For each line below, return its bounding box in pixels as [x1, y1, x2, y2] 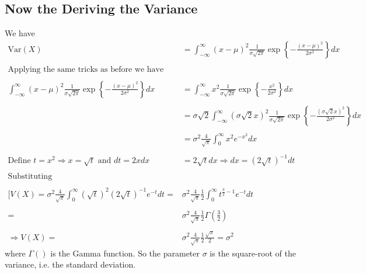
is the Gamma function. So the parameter [50, 247, 200, 259]
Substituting [8, 172, 53, 181]
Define [8, 157, 31, 165]
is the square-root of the [210, 247, 296, 259]
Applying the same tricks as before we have [8, 65, 164, 74]
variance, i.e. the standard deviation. [5, 258, 136, 270]
